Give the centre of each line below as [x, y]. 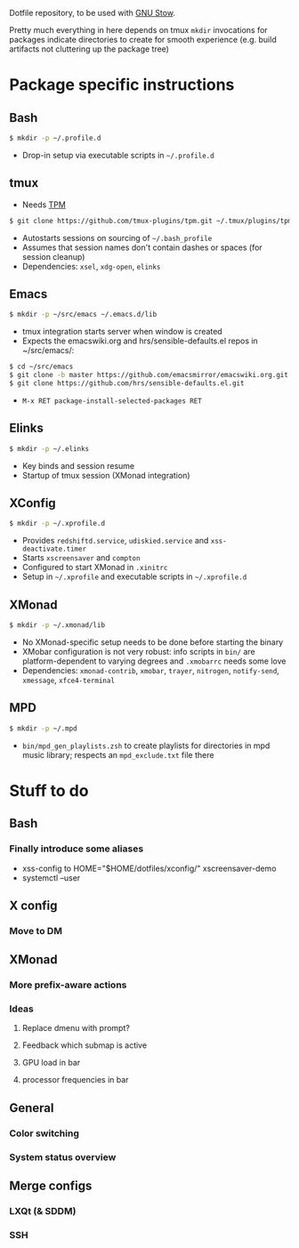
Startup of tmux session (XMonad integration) [106, 475]
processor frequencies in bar [75, 1080]
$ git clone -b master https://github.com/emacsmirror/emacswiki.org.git [149, 375]
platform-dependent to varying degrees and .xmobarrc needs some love [154, 661]
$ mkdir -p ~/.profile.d [55, 138]
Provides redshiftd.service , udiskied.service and [115, 541]
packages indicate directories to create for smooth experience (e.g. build [143, 40]
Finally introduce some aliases [77, 849]
